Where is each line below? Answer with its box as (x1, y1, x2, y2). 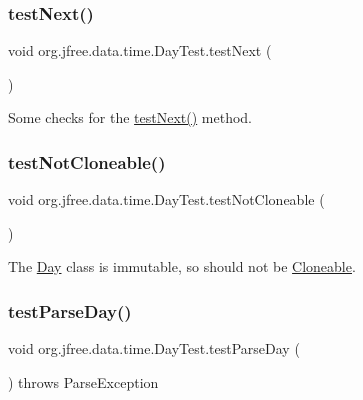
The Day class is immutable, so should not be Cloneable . (8, 256, 356, 277)
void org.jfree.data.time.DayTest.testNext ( (8, 40, 272, 61)
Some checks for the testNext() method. (8, 107, 253, 128)
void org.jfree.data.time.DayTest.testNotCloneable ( (8, 189, 325, 210)
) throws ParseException (8, 371, 159, 392)
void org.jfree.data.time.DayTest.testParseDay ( (8, 338, 300, 359)
